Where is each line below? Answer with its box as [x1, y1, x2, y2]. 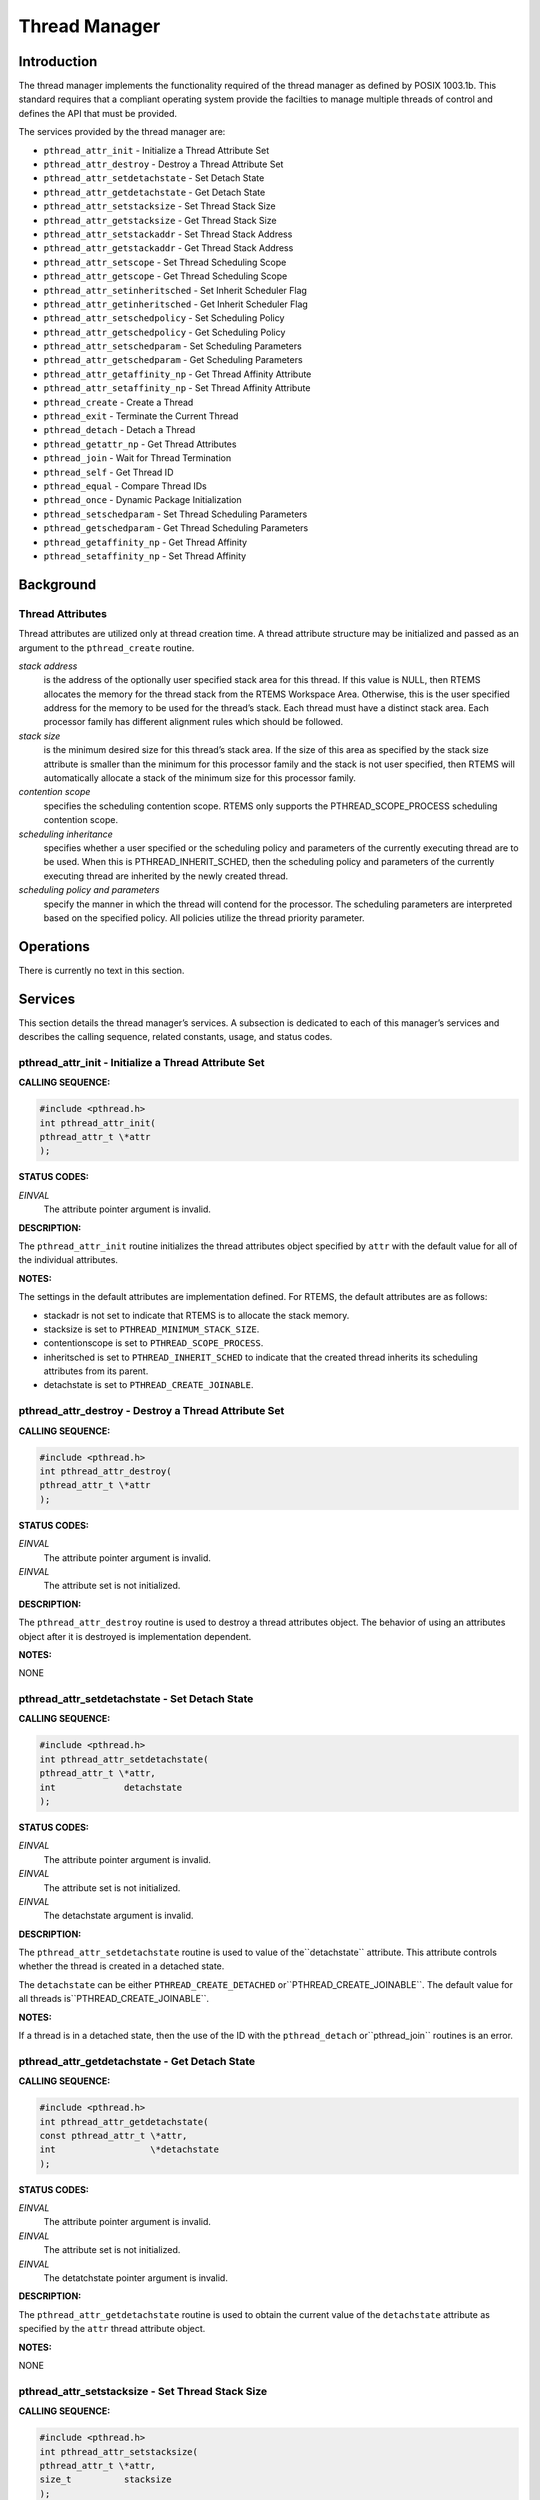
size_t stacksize [39, 2474, 172, 2485]
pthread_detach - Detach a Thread [43, 424, 196, 436]
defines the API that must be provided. [18, 107, 178, 119]
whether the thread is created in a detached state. [18, 1960, 225, 1972]
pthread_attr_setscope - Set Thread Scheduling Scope [43, 256, 287, 268]
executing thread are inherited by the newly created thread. [43, 870, 289, 882]
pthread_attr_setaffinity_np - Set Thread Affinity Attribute [43, 382, 311, 394]
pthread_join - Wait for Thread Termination [43, 452, 232, 464]
